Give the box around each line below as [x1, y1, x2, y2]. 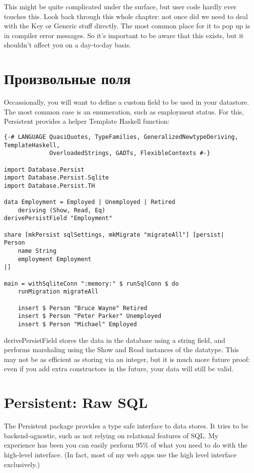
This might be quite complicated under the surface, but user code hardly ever [4, 1, 236, 11]
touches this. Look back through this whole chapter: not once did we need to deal [4, 11, 248, 21]
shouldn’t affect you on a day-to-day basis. [4, 40, 131, 50]
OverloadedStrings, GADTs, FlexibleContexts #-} [49, 150, 211, 157]
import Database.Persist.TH [4, 182, 95, 189]
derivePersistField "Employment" [4, 215, 112, 222]
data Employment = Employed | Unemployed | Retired [4, 199, 175, 206]
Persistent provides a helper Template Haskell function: [4, 116, 169, 126]
